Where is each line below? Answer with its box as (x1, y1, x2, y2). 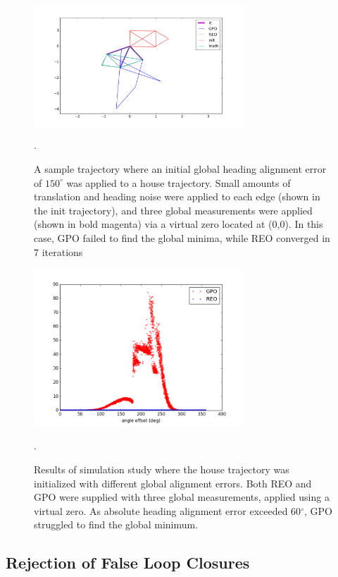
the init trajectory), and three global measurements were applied (34, 202, 313, 217)
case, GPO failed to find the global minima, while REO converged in (34, 231, 330, 245)
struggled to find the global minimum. (34, 517, 199, 532)
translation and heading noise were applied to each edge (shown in (34, 189, 320, 204)
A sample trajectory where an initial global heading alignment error (34, 162, 327, 176)
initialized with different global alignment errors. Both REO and (34, 475, 312, 490)
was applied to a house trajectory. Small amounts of (66, 175, 291, 190)
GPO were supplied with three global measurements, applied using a (34, 490, 330, 504)
